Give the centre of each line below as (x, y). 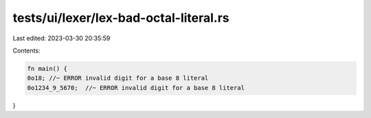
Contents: (26, 50)
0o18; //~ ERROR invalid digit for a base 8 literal (118, 78)
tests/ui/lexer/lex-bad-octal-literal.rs (121, 18)
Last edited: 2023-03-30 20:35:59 (61, 38)
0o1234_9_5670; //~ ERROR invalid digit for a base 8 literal (136, 88)
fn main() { (47, 69)
